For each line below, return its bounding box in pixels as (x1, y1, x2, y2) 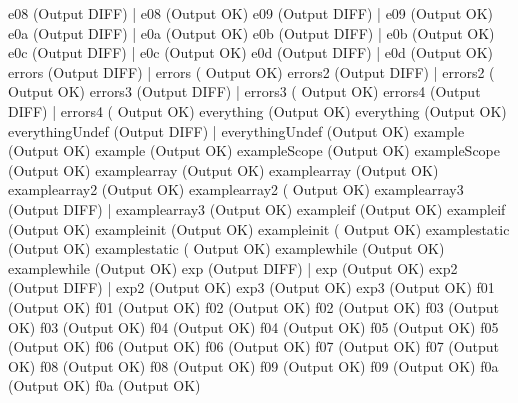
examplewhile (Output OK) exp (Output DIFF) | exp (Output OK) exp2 (8, 257, 458, 278)
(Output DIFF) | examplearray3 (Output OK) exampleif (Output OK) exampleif (8, 198, 506, 219)
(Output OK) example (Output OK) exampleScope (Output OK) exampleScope (8, 140, 501, 161)
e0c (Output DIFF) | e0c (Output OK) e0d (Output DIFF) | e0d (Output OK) (8, 42, 494, 63)
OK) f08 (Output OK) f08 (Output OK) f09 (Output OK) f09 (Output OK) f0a (8, 355, 499, 376)
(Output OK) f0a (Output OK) (8, 375, 201, 396)
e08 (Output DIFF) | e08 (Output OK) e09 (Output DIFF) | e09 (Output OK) (8, 3, 494, 23)
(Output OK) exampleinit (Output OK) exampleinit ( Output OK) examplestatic (8, 218, 510, 239)
